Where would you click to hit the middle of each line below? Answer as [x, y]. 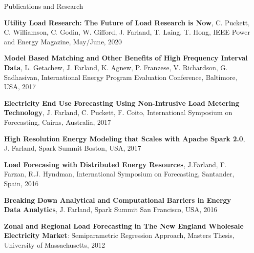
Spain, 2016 [21, 183]
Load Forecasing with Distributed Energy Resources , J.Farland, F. [115, 164]
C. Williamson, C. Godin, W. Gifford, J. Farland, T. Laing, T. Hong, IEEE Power [127, 32]
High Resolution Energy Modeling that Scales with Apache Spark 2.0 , [125, 138]
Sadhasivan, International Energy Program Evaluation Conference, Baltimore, [121, 77]
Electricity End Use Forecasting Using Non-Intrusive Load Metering [122, 103]
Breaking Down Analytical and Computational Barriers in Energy [118, 200]
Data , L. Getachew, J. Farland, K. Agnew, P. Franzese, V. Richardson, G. [116, 67]
